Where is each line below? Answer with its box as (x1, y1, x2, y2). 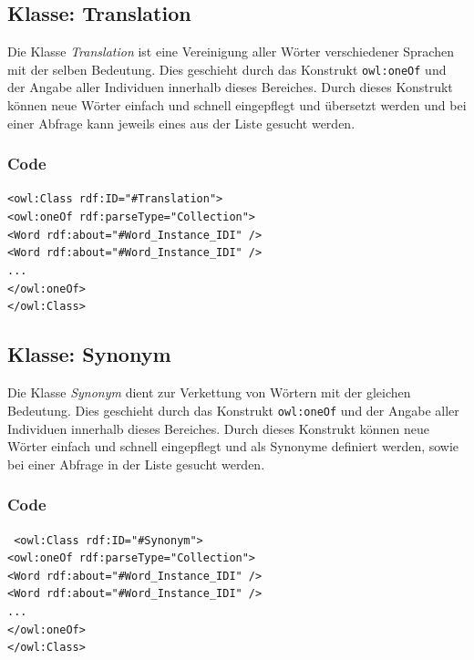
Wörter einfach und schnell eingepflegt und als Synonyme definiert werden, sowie (7, 437, 459, 456)
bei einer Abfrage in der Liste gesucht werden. (7, 454, 265, 473)
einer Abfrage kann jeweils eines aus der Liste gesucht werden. (7, 113, 355, 132)
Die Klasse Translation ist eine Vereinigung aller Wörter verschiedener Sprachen (7, 42, 454, 61)
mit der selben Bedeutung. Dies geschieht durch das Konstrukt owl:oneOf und (7, 59, 447, 78)
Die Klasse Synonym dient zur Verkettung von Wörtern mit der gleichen (7, 383, 411, 402)
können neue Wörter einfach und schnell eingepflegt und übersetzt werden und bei (7, 96, 467, 115)
